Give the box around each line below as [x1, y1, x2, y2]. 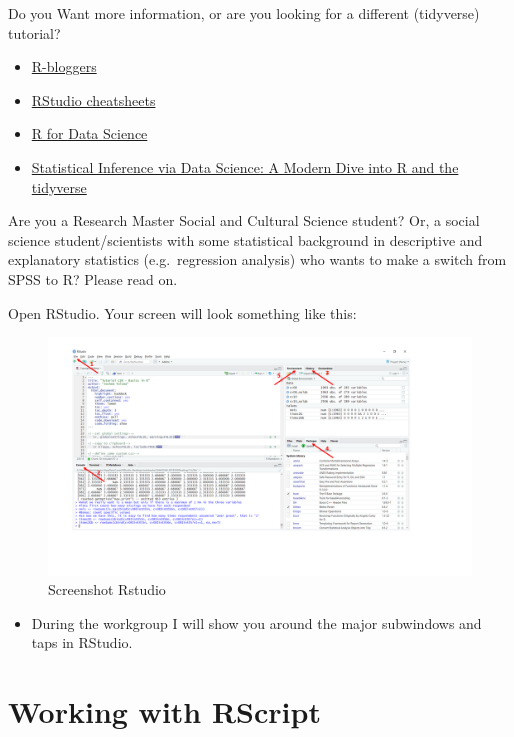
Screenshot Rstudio [48, 579, 166, 600]
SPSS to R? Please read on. [8, 268, 178, 289]
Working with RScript [8, 691, 321, 732]
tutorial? [8, 22, 61, 43]
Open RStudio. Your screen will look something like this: [8, 302, 357, 323]
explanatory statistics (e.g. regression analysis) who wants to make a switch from [8, 249, 507, 270]
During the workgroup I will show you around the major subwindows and [31, 612, 482, 633]
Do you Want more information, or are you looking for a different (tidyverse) [8, 3, 480, 23]
